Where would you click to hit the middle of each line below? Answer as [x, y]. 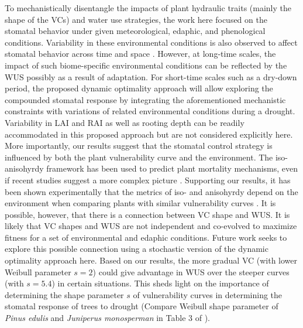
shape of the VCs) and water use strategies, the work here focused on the [136, 19]
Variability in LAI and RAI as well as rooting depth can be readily [125, 122]
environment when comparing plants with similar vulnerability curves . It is [140, 203]
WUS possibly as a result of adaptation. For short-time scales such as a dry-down [151, 76]
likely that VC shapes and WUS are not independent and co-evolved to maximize [151, 226]
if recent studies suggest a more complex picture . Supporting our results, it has [148, 180]
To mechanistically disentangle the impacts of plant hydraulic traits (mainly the [148, 8]
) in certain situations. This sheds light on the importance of [160, 283]
